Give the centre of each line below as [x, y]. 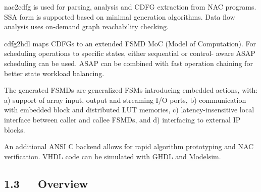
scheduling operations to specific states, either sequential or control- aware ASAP [130, 53]
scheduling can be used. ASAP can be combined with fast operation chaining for [128, 63]
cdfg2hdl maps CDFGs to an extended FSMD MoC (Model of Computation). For [130, 43]
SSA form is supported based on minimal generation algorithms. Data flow [120, 16]
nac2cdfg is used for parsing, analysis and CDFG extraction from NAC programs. [130, 7]
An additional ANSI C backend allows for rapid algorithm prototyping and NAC [129, 146]
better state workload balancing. [54, 73]
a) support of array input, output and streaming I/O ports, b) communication [125, 100]
